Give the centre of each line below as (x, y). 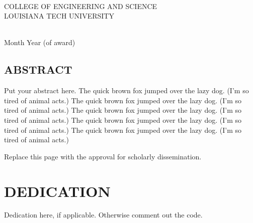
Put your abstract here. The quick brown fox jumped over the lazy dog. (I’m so (126, 90)
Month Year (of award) (40, 42)
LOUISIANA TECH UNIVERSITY (59, 16)
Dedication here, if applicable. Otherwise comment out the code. (103, 215)
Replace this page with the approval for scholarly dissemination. (103, 156)
